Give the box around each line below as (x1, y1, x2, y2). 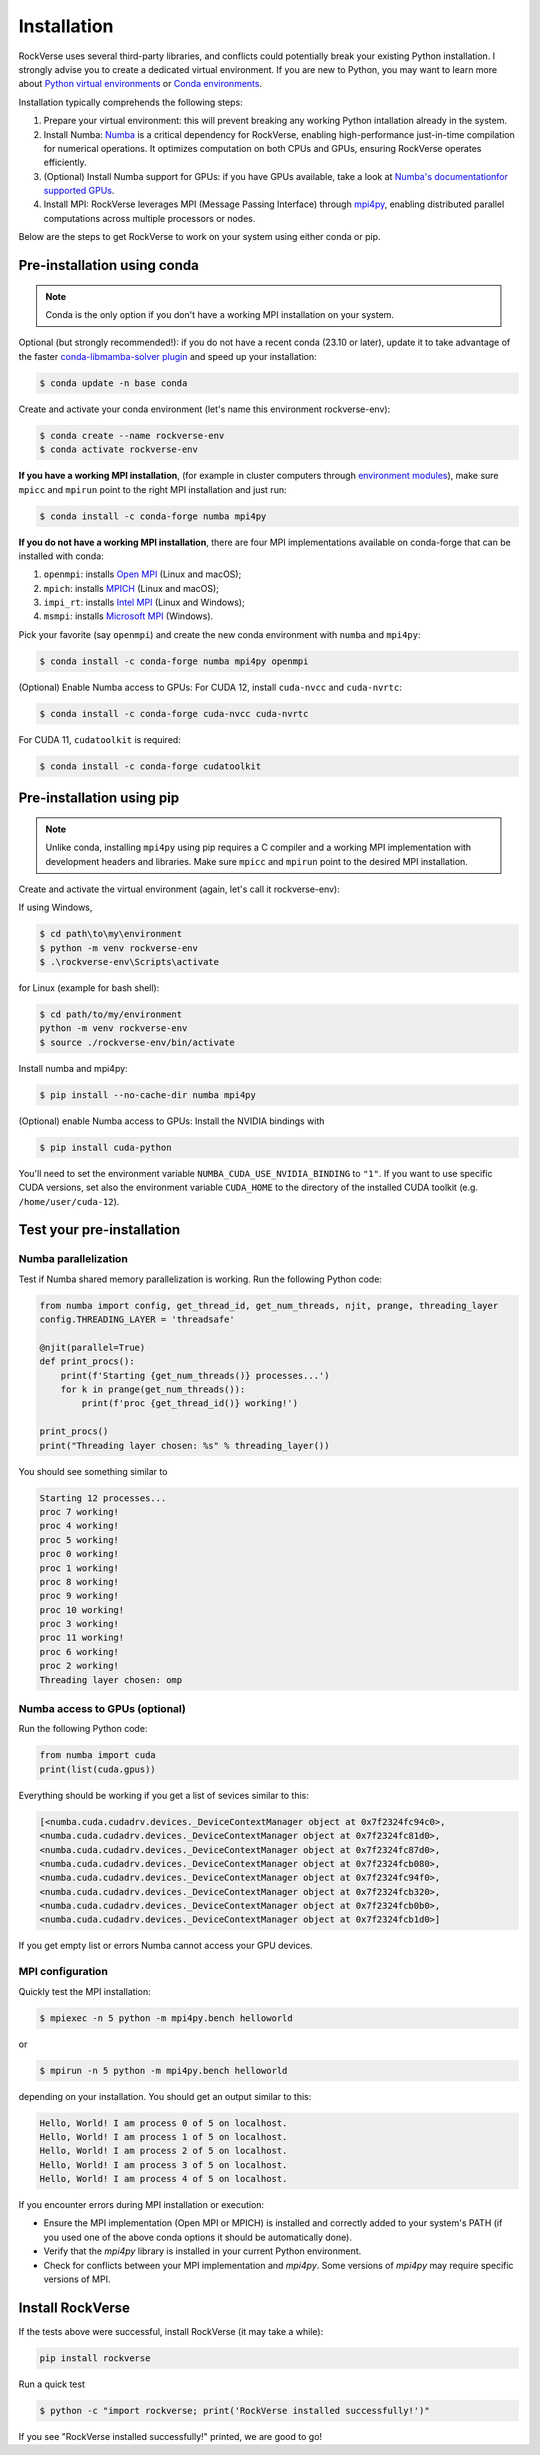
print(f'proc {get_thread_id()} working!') (81, 1398, 299, 1409)
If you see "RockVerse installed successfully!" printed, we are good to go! (18, 2430, 323, 2442)
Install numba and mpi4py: (18, 1062, 129, 1074)
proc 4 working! (39, 1520, 120, 1532)
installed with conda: (18, 550, 104, 562)
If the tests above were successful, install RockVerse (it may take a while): (18, 2325, 324, 2337)
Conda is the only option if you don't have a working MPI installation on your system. (45, 309, 395, 321)
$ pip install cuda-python (39, 1141, 172, 1153)
